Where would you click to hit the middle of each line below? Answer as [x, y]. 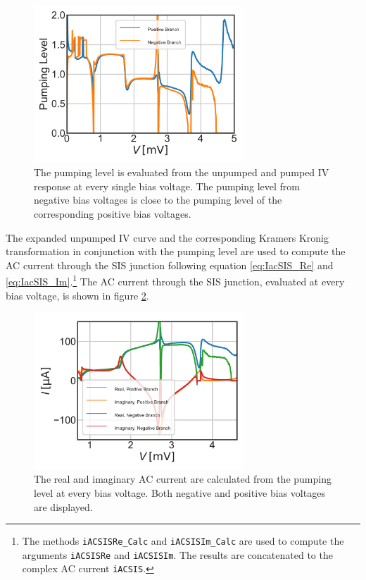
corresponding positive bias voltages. [113, 213]
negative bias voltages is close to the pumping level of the [158, 200]
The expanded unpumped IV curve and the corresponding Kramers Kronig [167, 237]
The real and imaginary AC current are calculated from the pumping [183, 479]
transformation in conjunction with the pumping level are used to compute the [176, 251]
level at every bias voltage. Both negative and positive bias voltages [179, 492]
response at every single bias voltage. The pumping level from [167, 186]
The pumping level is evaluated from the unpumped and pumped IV [182, 172]
